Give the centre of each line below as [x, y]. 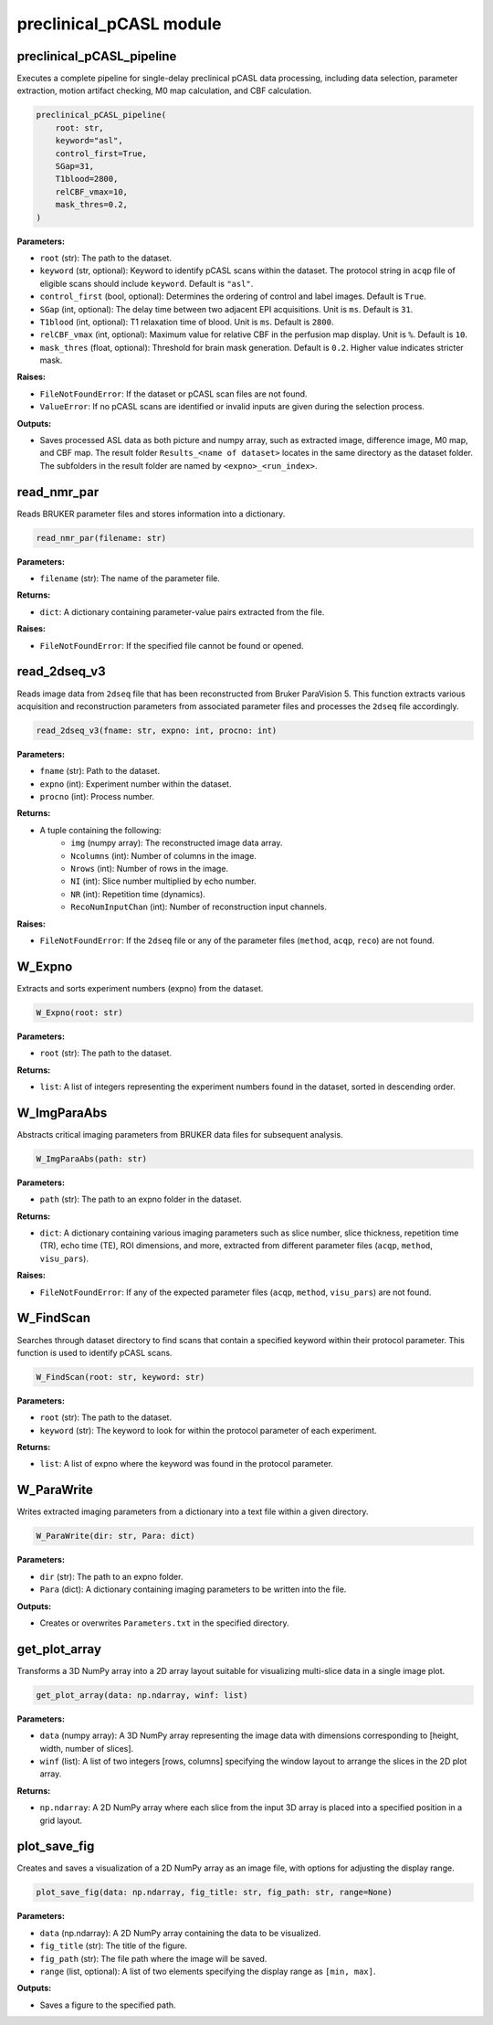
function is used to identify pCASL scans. [94, 1352]
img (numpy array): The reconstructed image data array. [177, 843]
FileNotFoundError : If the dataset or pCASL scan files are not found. [173, 394]
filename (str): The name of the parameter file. [130, 578]
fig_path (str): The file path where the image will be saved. [153, 1958]
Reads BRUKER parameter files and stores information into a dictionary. [151, 514]
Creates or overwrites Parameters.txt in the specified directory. [164, 1623]
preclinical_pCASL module [120, 24]
